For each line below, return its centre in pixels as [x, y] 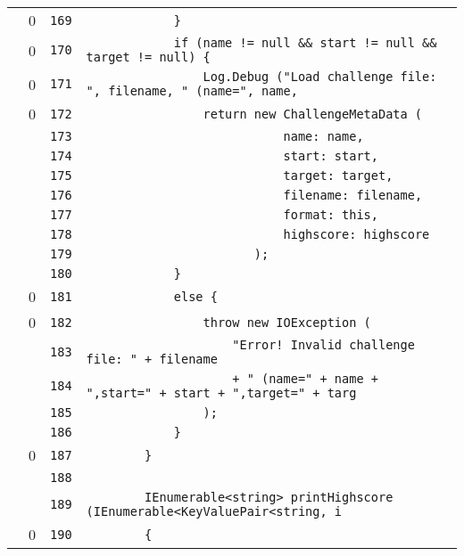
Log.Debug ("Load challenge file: [320, 77]
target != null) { [148, 57]
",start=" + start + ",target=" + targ [221, 393]
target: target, [338, 176]
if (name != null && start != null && [305, 43]
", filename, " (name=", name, [192, 91]
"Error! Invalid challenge [323, 345]
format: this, [331, 215]
